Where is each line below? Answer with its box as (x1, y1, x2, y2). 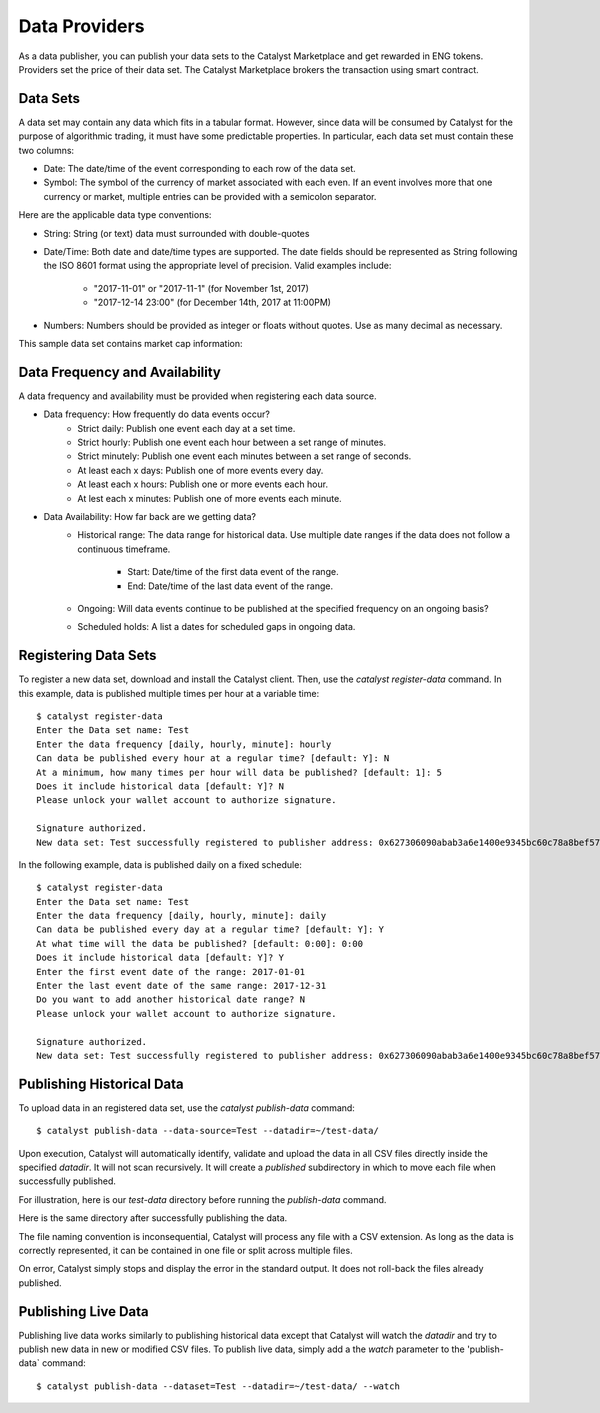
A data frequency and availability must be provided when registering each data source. (18, 390, 377, 402)
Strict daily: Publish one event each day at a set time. (77, 422, 296, 434)
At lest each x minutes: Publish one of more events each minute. (77, 492, 342, 504)
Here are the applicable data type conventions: (18, 209, 212, 221)
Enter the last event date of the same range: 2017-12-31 (36, 980, 327, 992)
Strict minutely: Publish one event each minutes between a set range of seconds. (77, 450, 412, 462)
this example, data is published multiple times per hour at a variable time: (18, 687, 320, 699)
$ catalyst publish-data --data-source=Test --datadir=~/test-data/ (36, 1125, 379, 1137)
